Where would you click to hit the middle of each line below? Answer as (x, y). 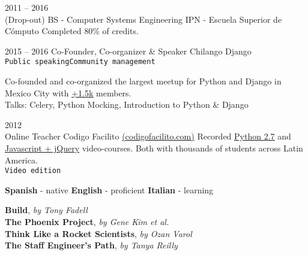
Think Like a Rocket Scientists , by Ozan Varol (98, 233)
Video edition (33, 171)
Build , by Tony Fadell (46, 210)
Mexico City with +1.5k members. (68, 92)
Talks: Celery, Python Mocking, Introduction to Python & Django (127, 104)
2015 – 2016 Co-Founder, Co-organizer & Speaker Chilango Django (128, 51)
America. (21, 160)
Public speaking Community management (80, 62)
